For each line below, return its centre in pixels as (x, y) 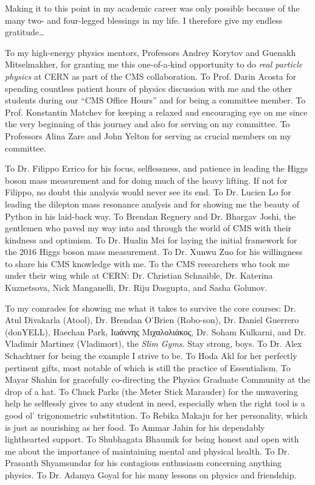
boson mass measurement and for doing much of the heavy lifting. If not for (146, 180)
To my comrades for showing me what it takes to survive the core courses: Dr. (151, 308)
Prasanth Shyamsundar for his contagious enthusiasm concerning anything (144, 463)
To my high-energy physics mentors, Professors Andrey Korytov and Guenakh (151, 52)
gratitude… (25, 32)
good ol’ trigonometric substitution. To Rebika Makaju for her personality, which (156, 415)
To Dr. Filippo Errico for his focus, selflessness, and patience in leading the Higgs (157, 168)
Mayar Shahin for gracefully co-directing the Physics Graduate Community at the (157, 379)
